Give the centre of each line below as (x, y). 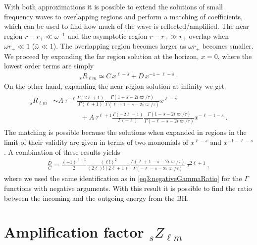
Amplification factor (74, 232)
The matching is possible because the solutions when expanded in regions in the (125, 132)
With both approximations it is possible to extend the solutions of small (113, 6)
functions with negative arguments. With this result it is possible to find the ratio (128, 188)
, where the (235, 56)
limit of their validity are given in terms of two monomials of (96, 142)
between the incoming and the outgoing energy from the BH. (97, 198)
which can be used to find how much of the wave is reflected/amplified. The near (127, 26)
